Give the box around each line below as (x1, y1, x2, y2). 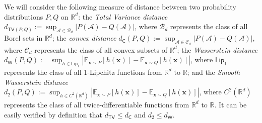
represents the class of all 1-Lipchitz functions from (4, 66, 162, 77)
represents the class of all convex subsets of (34, 44, 168, 55)
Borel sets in (4, 33, 43, 43)
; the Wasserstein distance (177, 44, 258, 55)
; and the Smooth (187, 66, 240, 77)
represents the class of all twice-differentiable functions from (4, 99, 189, 109)
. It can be (214, 99, 247, 109)
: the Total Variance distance (78, 11, 168, 22)
